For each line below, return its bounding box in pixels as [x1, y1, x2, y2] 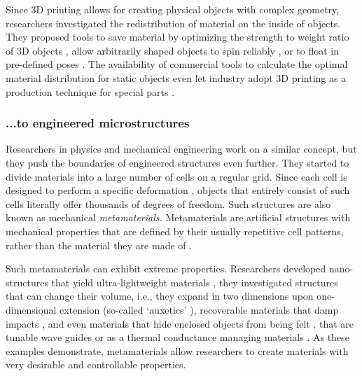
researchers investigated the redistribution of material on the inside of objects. [6, 15, 341, 30]
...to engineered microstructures [6, 114, 190, 132]
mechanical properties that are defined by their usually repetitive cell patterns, [6, 223, 344, 238]
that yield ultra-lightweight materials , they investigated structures [51, 274, 338, 289]
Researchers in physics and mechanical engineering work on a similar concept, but [6, 141, 357, 156]
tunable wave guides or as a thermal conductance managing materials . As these [6, 330, 349, 344]
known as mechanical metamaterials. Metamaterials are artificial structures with [6, 210, 351, 225]
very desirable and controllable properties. [6, 357, 186, 372]
